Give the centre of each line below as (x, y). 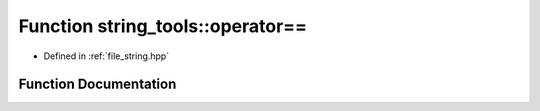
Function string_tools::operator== (163, 26)
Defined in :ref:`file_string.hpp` (106, 56)
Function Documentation (97, 84)
